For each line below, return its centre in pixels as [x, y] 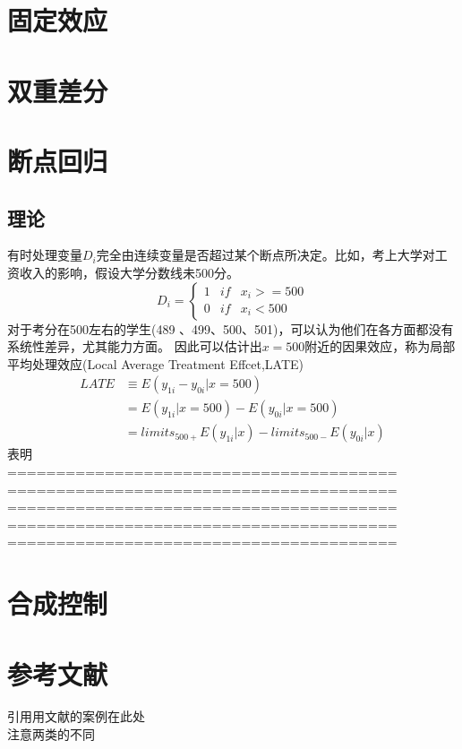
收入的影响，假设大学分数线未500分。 [129, 272]
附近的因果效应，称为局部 [380, 346]
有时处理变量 [45, 255]
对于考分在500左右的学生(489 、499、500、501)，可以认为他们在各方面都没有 [231, 328]
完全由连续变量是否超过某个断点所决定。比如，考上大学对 [265, 255]
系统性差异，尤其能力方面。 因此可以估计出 [135, 346]
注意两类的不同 [51, 734]
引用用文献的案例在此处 [76, 716]
